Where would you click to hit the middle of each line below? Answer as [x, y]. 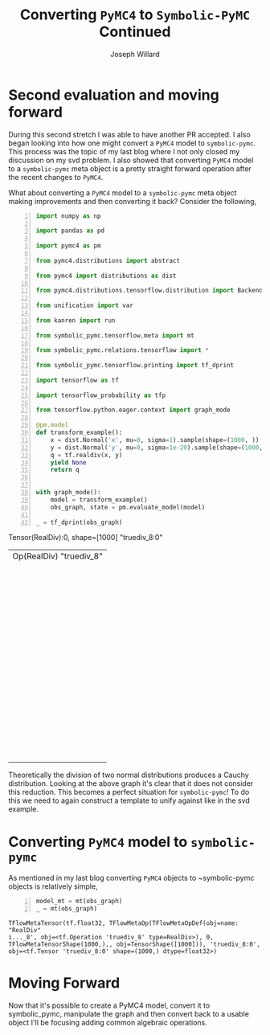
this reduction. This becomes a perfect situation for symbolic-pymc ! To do [129, 792]
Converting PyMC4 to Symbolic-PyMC [135, 15]
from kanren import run [76, 320]
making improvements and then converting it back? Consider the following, [133, 201]
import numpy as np [68, 216]
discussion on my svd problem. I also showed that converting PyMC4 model [131, 160]
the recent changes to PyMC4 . [56, 177]
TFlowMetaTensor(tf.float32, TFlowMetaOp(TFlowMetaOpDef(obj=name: [124, 923]
